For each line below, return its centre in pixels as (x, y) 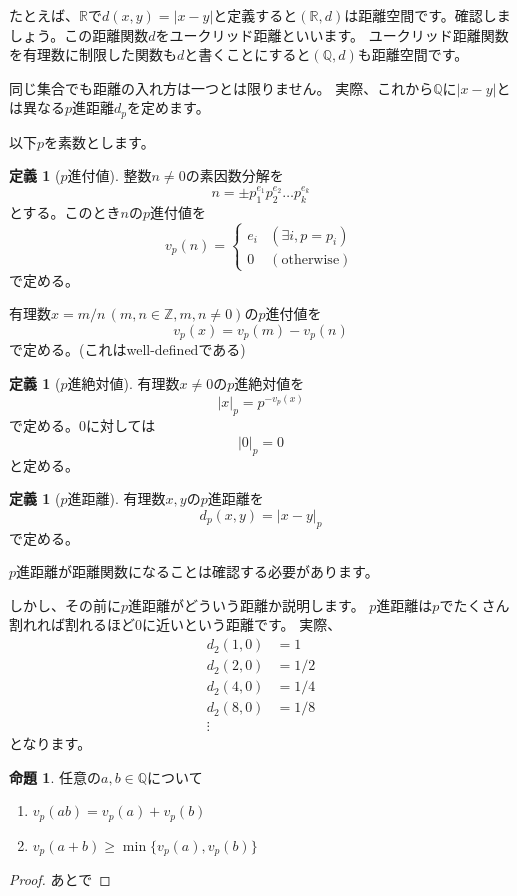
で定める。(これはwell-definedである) (127, 349)
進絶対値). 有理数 (123, 383)
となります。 (50, 743)
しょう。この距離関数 (79, 34)
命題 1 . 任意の (55, 776)
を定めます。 (168, 107)
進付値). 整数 (109, 175)
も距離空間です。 (413, 54)
